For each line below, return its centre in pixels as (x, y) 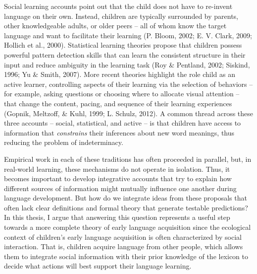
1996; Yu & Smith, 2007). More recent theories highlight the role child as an (120, 74)
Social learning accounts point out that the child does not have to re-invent (118, 6)
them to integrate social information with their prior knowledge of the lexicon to (126, 256)
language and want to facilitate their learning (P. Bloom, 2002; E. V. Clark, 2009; (128, 35)
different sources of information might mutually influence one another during (120, 188)
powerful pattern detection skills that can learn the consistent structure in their (125, 54)
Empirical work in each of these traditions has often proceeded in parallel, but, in (128, 159)
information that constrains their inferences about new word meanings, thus (119, 132)
